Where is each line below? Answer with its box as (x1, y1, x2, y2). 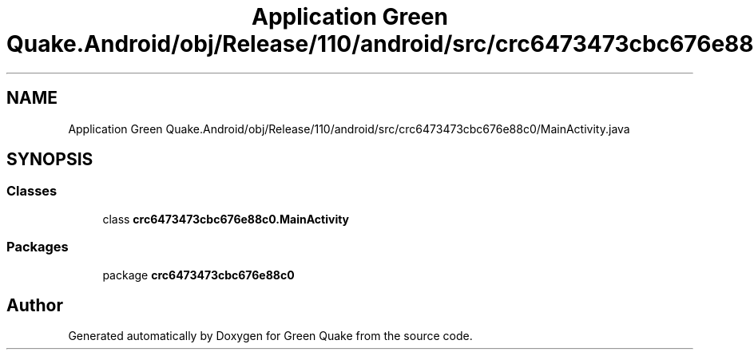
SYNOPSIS (6, 149, 93, 170)
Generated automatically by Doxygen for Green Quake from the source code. (68, 329, 473, 343)
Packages (6, 239, 69, 255)
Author (6, 295, 63, 315)
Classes (6, 183, 58, 200)
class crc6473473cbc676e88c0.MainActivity (102, 212, 350, 226)
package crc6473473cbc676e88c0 (102, 267, 295, 282)
